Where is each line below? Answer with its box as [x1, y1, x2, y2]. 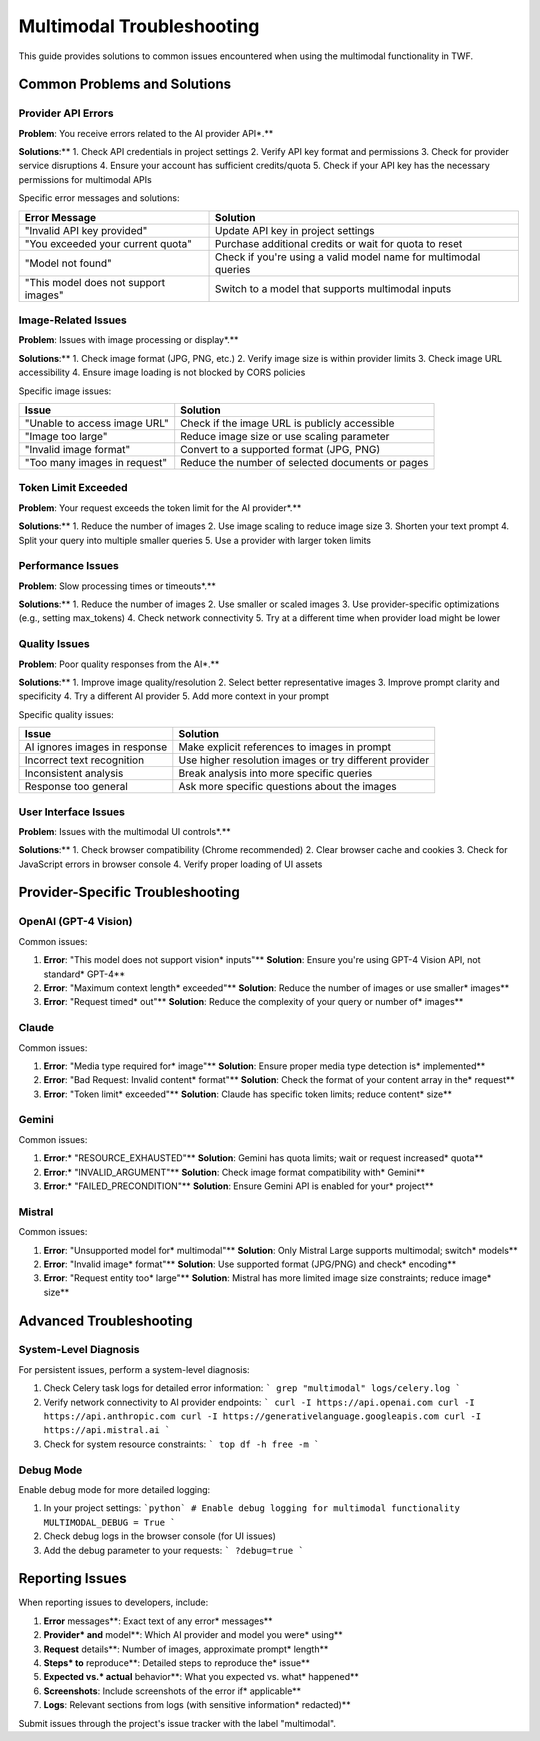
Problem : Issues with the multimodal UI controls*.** [18, 825, 231, 837]
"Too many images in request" [24, 455, 168, 469]
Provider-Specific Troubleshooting [18, 884, 240, 901]
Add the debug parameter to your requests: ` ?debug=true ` [43, 1544, 304, 1556]
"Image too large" [24, 429, 108, 443]
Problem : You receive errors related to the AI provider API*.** [18, 127, 274, 139]
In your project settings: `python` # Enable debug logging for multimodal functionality [43, 1502, 460, 1514]
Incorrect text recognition [24, 753, 145, 767]
